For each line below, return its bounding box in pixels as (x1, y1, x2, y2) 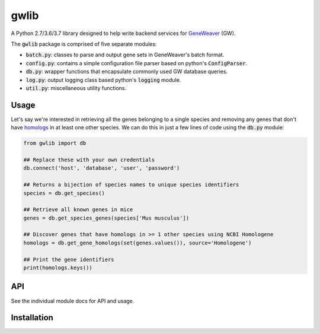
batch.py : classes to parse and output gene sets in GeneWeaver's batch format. (25, 51, 225, 59)
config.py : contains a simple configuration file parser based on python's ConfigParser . (25, 59, 248, 66)
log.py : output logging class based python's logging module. (25, 76, 181, 83)
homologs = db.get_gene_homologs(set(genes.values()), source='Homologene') (23, 239, 252, 246)
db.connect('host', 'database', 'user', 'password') (23, 165, 180, 171)
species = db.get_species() (23, 190, 105, 196)
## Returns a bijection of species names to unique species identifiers (23, 182, 239, 188)
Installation (11, 313, 53, 323)
